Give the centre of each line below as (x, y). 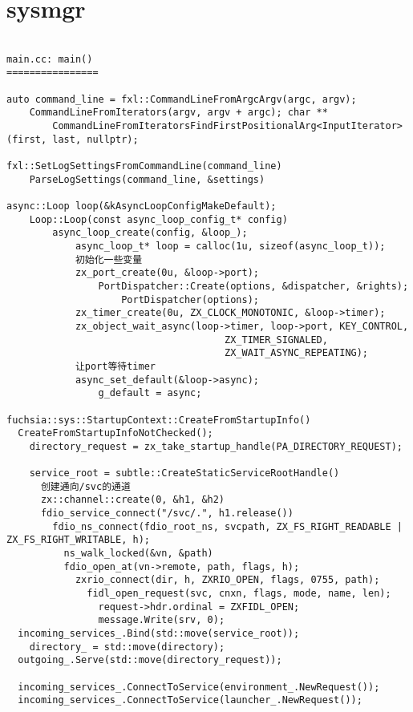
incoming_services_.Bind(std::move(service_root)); (159, 633)
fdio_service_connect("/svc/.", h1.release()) (167, 514)
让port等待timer (115, 366)
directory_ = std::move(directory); (127, 647)
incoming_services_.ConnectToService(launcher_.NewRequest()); (190, 700)
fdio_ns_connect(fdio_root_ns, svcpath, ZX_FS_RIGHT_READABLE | (227, 526)
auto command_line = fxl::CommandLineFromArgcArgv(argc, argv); (182, 99)
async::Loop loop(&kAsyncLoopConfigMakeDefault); (142, 206)
